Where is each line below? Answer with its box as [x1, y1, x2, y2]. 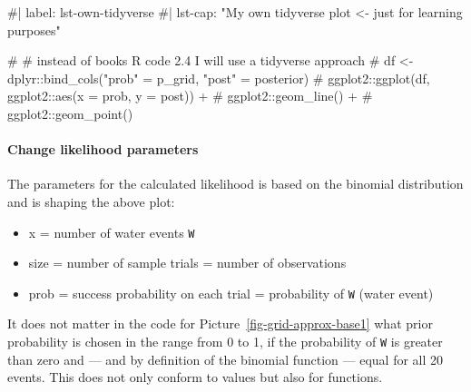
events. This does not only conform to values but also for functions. [7, 367, 383, 387]
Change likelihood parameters [7, 140, 199, 159]
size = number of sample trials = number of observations [28, 253, 347, 272]
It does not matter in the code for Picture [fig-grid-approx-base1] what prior [7, 314, 433, 333]
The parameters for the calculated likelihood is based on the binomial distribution [7, 174, 464, 193]
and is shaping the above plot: [7, 191, 175, 211]
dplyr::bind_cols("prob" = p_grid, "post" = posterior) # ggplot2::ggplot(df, [7, 68, 430, 87]
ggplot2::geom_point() [7, 103, 133, 122]
